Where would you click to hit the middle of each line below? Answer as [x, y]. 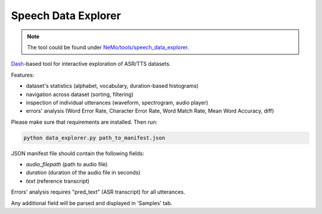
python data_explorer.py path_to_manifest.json [94, 138]
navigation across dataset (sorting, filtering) [80, 94]
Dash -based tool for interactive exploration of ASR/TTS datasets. [91, 64]
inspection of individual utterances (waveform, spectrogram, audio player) [117, 102]
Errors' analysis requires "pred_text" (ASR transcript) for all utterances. [98, 192]
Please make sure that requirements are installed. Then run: [84, 122]
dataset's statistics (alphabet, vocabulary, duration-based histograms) [112, 86]
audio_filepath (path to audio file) [67, 164]
